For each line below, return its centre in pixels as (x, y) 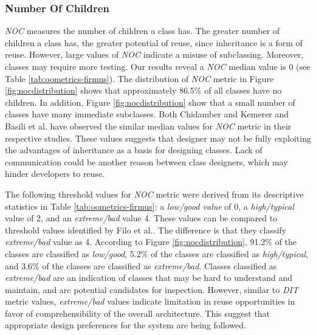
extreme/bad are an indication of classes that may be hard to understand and (149, 278)
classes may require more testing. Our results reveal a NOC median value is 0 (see (158, 66)
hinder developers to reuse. (55, 174)
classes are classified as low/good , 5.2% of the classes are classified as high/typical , (157, 253)
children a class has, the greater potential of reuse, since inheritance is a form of (154, 42)
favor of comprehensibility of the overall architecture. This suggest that (138, 313)
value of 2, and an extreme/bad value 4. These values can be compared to (141, 218)
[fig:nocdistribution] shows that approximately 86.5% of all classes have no (143, 90)
